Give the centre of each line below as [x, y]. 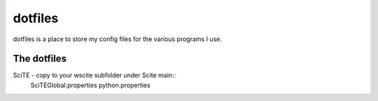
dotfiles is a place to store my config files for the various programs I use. [117, 39]
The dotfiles [40, 59]
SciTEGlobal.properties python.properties [90, 85]
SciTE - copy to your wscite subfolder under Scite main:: [94, 75]
